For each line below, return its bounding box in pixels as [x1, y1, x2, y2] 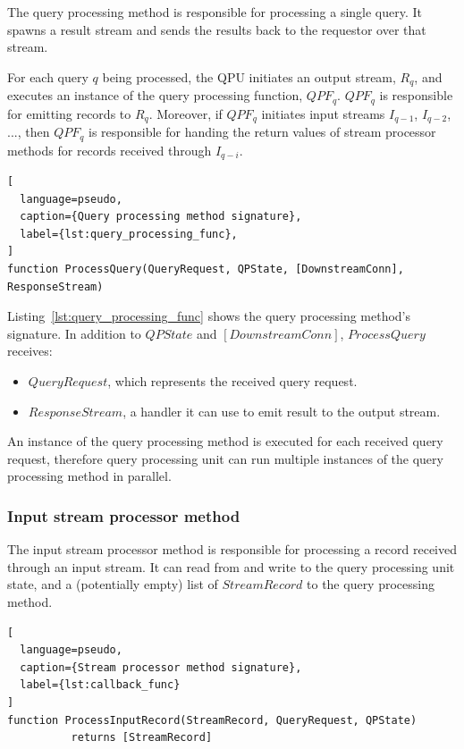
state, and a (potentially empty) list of [7, 575, 218, 593]
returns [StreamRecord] [71, 731, 213, 745]
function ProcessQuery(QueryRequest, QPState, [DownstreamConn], [7, 263, 404, 276]
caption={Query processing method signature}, [20, 210, 302, 223]
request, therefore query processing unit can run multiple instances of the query [7, 449, 443, 467]
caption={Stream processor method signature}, [20, 661, 302, 674]
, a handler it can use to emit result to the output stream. [122, 401, 441, 420]
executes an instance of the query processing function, [7, 86, 303, 105]
